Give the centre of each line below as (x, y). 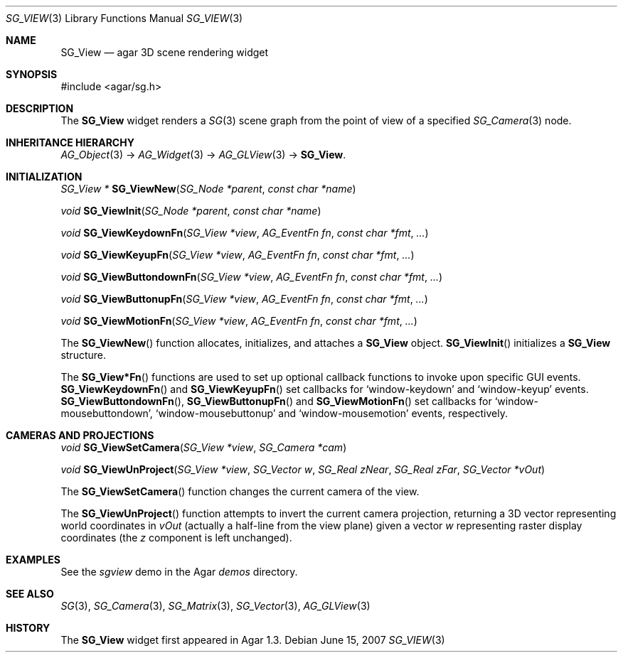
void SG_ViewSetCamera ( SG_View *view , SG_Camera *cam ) (204, 447)
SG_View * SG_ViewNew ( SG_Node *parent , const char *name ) (208, 189)
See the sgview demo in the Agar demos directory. (179, 572)
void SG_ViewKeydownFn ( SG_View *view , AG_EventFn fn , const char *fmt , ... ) (245, 233)
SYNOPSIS (32, 74)
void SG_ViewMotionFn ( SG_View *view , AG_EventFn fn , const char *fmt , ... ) (239, 321)
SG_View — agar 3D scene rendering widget (165, 52)
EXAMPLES (33, 560)
